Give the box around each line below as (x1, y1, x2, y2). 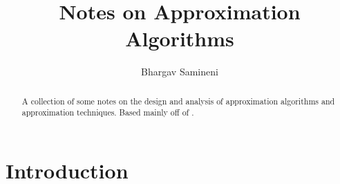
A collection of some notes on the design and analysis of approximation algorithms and (21, 95, 335, 107)
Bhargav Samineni (141, 64, 218, 79)
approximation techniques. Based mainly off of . (21, 107, 194, 118)
